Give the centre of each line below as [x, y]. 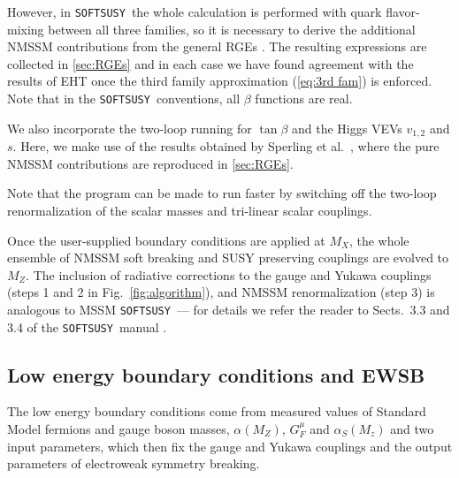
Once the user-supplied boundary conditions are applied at [166, 240]
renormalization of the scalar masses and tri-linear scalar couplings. [190, 210]
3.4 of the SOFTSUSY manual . [87, 326]
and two [412, 429]
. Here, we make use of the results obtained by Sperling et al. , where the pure [226, 146]
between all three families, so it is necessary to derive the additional [232, 29]
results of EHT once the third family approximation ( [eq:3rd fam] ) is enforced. [220, 81]
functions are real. [304, 99]
